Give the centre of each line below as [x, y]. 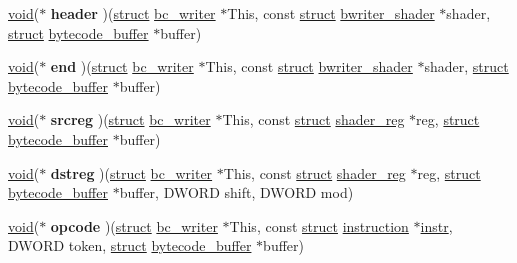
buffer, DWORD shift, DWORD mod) [236, 192]
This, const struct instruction [319, 225]
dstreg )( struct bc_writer [131, 172]
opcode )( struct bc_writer [134, 225]
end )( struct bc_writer [122, 66]
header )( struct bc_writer [133, 13]
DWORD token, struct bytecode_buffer [130, 245]
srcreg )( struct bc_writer [130, 119]
